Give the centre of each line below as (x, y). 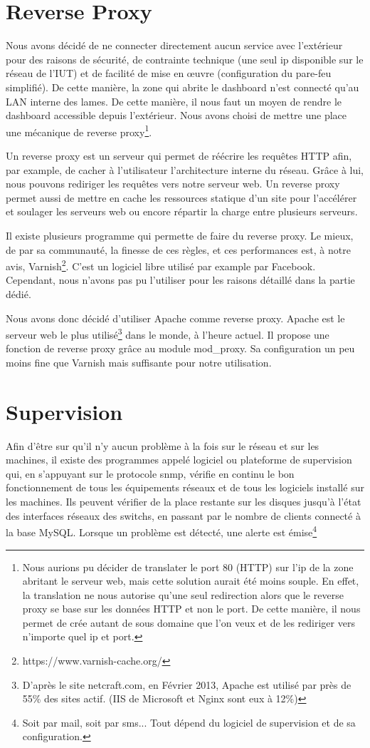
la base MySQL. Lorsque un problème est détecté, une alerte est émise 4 (162, 531)
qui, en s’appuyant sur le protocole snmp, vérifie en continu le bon (150, 473)
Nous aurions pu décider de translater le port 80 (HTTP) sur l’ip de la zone (188, 567)
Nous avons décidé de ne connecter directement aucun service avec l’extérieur (174, 45)
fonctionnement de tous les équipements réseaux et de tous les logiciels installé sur (185, 487)
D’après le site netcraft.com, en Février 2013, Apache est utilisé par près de (187, 684)
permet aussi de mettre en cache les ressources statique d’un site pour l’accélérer (181, 197)
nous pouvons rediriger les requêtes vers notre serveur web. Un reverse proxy (173, 184)
